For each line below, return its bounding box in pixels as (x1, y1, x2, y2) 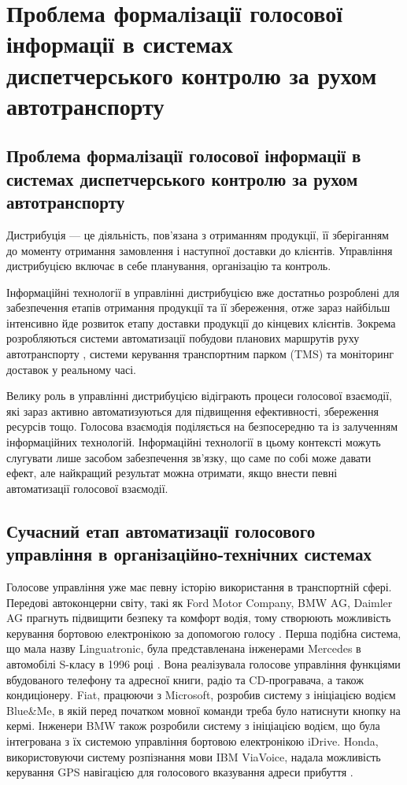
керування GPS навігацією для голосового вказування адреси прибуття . (6, 764, 353, 780)
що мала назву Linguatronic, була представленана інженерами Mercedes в (6, 640, 361, 657)
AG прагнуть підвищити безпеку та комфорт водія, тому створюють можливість (6, 609, 391, 626)
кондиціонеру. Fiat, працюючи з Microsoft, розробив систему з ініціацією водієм (6, 687, 396, 703)
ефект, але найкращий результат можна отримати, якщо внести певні (6, 465, 338, 481)
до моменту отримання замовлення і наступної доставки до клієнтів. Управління (6, 242, 393, 258)
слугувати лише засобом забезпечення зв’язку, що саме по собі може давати (6, 449, 372, 465)
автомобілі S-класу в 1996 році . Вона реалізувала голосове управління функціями (6, 655, 401, 672)
